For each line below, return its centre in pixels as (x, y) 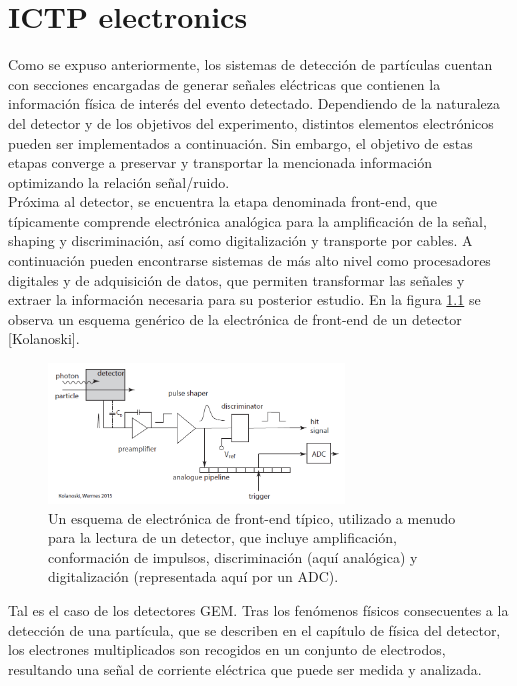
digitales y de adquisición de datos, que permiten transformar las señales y (236, 279)
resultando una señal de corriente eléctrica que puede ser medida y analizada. (245, 668)
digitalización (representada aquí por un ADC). (193, 576)
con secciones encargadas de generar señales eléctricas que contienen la (224, 83)
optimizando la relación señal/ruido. (119, 181)
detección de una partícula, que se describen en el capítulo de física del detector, (254, 629)
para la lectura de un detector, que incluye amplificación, (222, 537)
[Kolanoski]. (44, 338)
